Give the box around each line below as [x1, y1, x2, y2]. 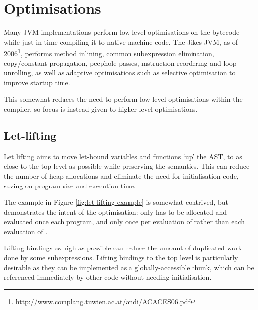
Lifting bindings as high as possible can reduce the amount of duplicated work [4, 243, 242, 253]
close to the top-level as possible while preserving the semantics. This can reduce [4, 161, 250, 171]
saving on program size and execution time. [4, 180, 136, 190]
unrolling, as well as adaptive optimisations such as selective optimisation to [4, 67, 236, 78]
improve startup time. [4, 77, 70, 87]
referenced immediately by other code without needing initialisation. [4, 272, 212, 282]
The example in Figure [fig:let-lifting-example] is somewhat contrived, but [4, 197, 228, 207]
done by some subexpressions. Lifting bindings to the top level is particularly [4, 252, 238, 263]
